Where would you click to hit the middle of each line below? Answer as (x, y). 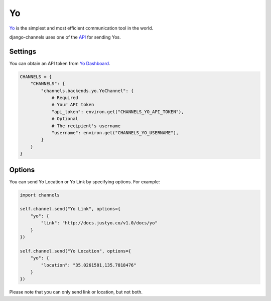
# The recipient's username (86, 126)
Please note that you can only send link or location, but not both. (76, 292)
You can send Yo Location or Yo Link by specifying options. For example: (85, 182)
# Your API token (73, 105)
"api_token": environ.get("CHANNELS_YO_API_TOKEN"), (118, 112)
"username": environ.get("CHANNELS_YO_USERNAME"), (115, 132)
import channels (40, 195)
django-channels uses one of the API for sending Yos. (65, 37)
